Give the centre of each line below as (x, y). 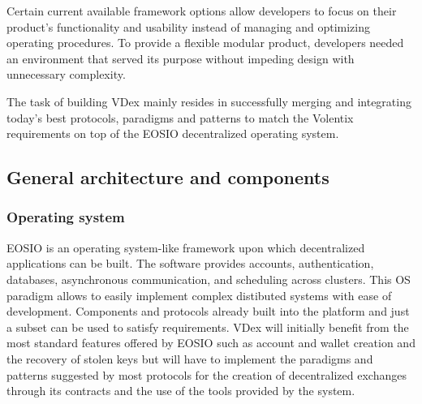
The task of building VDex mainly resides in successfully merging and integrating (209, 101)
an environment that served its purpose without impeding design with (181, 58)
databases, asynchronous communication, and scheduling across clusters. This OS (209, 279)
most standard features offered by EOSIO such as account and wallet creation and (211, 343)
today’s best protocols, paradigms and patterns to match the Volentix (180, 117)
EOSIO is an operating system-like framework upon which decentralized (186, 247)
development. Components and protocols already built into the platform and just (208, 311)
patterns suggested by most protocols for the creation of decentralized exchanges (207, 374)
